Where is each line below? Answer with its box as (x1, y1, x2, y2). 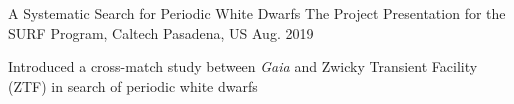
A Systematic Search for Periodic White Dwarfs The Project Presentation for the (8, 3, 506, 23)
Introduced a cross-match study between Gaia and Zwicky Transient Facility (8, 56, 478, 77)
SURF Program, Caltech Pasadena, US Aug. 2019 (8, 22, 314, 43)
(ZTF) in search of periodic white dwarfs (8, 75, 258, 96)
